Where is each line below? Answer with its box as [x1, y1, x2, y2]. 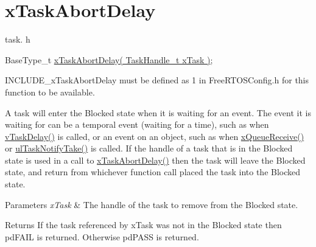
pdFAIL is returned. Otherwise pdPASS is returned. [5, 230, 199, 243]
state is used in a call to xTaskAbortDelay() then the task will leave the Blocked [5, 153, 306, 166]
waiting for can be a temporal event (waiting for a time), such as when [5, 118, 269, 131]
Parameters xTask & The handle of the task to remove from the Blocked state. [5, 198, 298, 210]
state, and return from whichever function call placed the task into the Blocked [5, 165, 301, 178]
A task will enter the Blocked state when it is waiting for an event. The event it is [5, 106, 311, 119]
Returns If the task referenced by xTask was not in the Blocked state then [5, 218, 282, 231]
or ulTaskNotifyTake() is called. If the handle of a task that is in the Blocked [5, 142, 293, 155]
